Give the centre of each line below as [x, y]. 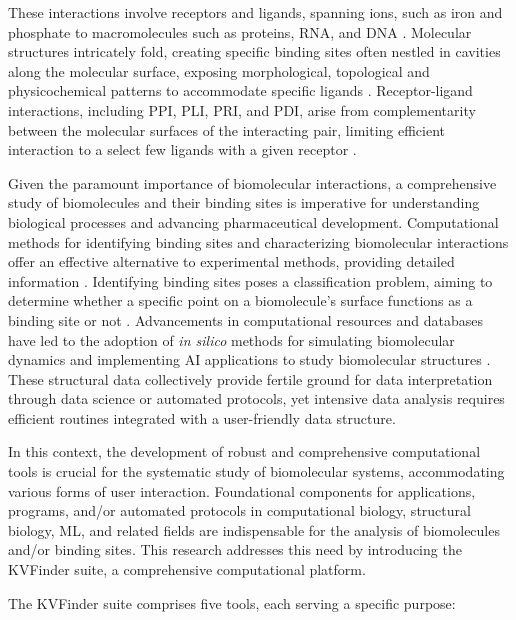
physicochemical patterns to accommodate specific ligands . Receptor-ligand [240, 90]
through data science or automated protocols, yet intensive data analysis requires [256, 398]
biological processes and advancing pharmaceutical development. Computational [253, 221]
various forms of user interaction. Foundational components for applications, [242, 490]
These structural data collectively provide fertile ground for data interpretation [250, 378]
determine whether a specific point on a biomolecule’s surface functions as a [240, 300]
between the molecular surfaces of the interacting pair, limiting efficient [227, 129]
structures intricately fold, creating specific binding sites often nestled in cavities [254, 51]
